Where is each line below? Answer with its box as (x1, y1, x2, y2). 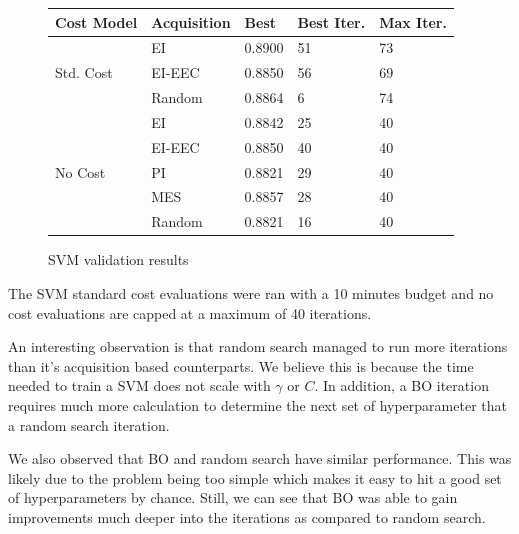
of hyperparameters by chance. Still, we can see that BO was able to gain (8, 487, 458, 508)
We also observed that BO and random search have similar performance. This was (8, 448, 512, 469)
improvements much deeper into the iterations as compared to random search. (8, 506, 486, 527)
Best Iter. (297, 11, 366, 32)
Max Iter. (379, 11, 447, 32)
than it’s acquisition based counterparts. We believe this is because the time (8, 355, 474, 376)
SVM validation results (48, 249, 189, 270)
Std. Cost (55, 62, 113, 83)
